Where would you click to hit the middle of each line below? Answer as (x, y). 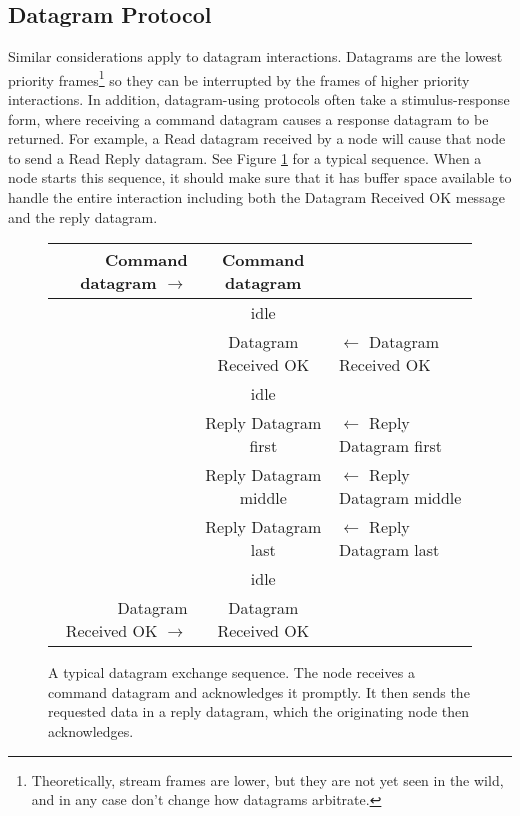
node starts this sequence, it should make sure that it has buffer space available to (260, 177)
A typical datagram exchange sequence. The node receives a (231, 672)
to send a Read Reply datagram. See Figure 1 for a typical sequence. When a (245, 157)
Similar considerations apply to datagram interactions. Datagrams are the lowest (255, 56)
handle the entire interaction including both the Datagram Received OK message (256, 197)
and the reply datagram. (83, 216)
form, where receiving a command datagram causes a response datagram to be (248, 118)
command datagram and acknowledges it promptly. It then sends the (259, 691)
